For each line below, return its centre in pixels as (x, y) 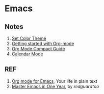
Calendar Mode (27, 54)
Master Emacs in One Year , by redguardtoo (55, 86)
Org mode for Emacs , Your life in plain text (54, 81)
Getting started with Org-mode (43, 44)
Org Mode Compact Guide (38, 49)
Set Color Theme (29, 38)
